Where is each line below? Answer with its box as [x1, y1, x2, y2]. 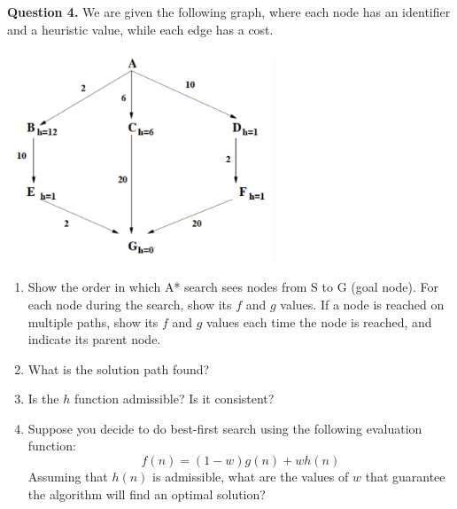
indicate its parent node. [27, 330, 161, 348]
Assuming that [27, 467, 108, 486]
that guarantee [365, 467, 445, 486]
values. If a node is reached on [280, 294, 445, 313]
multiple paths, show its [27, 312, 159, 331]
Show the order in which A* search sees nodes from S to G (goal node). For [27, 278, 438, 296]
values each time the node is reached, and [206, 312, 432, 331]
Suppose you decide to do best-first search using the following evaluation [27, 419, 422, 437]
